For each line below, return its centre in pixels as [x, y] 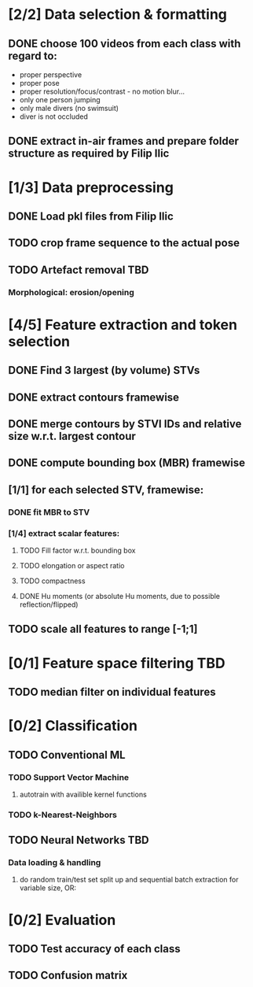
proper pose [40, 83]
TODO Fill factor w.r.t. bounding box [77, 551]
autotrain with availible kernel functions [83, 794]
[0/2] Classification [73, 726]
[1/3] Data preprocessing [91, 187]
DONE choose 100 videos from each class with [125, 44]
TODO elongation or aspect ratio [72, 566]
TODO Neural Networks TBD [79, 840]
